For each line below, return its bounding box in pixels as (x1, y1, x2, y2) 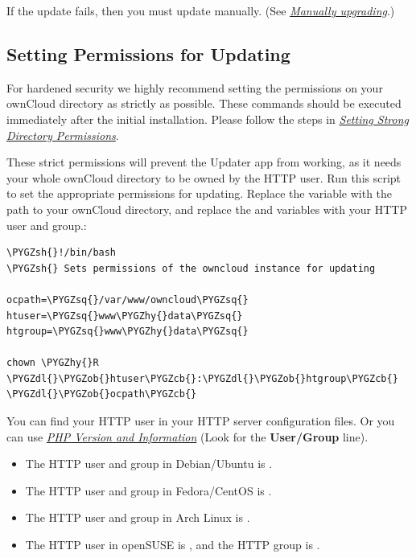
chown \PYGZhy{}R (6, 357, 99, 369)
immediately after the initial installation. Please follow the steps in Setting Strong (6, 110, 409, 127)
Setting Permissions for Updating (6, 41, 290, 66)
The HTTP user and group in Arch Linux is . (25, 509, 250, 526)
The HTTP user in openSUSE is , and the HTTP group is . (25, 536, 320, 553)
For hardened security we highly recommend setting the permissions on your (6, 79, 383, 96)
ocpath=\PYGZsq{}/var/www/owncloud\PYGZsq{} (6, 293, 249, 306)
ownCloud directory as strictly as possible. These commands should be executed (6, 95, 402, 112)
